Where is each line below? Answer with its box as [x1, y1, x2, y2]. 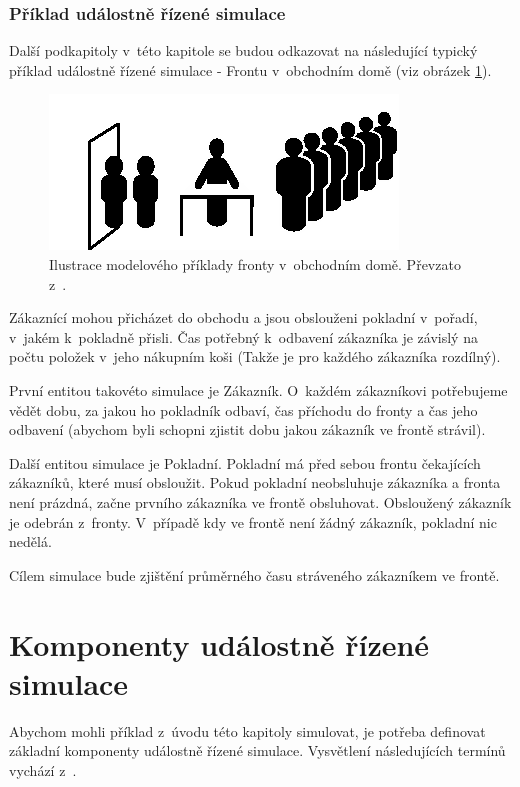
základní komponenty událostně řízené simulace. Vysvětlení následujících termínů [9, 740, 506, 761]
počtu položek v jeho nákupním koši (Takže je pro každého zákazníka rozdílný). [9, 346, 501, 367]
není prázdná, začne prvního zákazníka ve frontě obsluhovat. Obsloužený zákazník [9, 491, 512, 512]
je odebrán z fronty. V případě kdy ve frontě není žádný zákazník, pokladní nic [9, 511, 497, 532]
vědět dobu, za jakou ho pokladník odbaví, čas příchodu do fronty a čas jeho [9, 399, 478, 420]
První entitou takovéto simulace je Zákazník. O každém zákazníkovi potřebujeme [9, 379, 508, 400]
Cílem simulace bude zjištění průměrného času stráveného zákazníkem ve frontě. [9, 564, 500, 585]
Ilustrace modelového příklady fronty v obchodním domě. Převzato [49, 254, 461, 274]
